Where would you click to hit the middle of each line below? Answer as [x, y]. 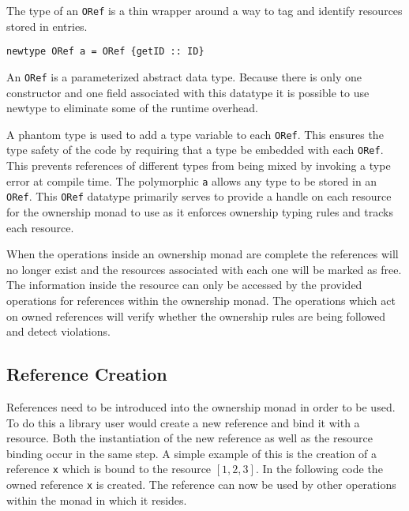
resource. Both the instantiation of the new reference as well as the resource [189, 438]
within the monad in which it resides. [97, 500]
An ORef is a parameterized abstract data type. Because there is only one [184, 76]
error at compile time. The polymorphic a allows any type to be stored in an [192, 180]
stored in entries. [47, 26]
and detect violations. [58, 331]
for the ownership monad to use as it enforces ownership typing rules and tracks [200, 211]
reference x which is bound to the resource [109, 469]
